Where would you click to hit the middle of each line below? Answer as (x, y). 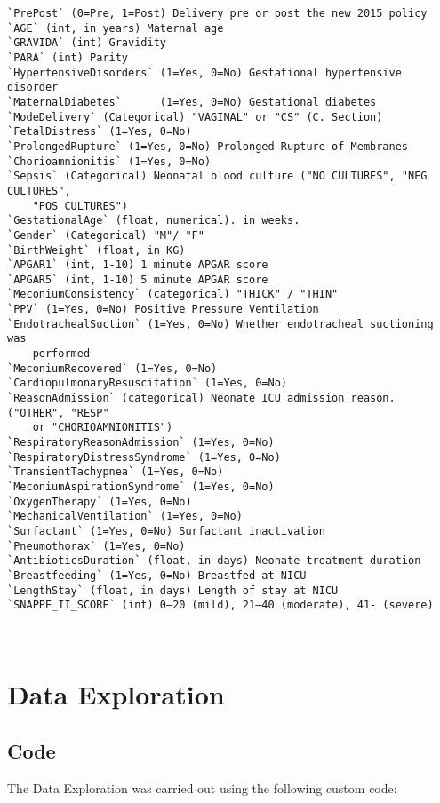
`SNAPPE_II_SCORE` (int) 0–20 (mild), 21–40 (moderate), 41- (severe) (220, 605)
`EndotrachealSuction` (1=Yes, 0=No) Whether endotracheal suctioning (220, 324)
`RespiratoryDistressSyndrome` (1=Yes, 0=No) (144, 457)
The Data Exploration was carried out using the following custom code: (202, 787)
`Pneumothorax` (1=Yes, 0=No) (96, 546)
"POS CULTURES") (80, 206)
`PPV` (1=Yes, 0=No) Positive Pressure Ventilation (163, 310)
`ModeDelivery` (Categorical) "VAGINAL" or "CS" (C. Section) (195, 117)
